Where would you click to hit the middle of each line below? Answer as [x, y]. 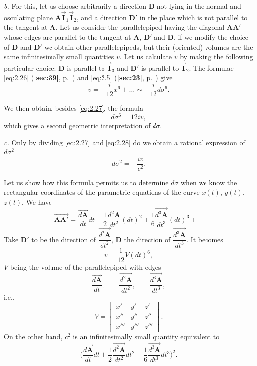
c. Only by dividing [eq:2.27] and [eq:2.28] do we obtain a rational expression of [125, 142]
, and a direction [102, 17]
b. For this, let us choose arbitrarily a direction [75, 6]
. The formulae [211, 68]
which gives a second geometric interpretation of [77, 125]
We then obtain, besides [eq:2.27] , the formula [74, 108]
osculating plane [28, 17]
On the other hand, [33, 336]
